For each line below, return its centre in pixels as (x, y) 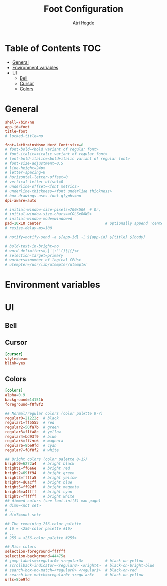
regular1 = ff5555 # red (30, 423)
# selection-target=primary (34, 255)
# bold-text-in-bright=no (32, 246)
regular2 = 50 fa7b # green (32, 427)
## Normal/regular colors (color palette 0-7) (54, 413)
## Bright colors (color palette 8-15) (46, 459)
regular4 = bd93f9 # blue (31, 437)
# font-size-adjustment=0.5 (34, 163)
